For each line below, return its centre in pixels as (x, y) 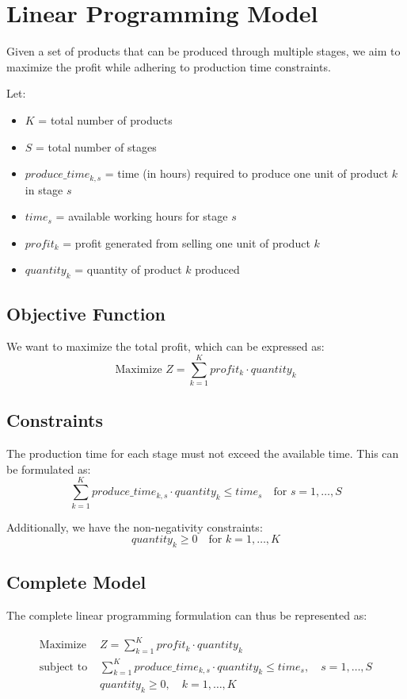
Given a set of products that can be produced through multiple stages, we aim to (203, 51)
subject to (63, 667)
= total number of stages (96, 146)
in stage (44, 189)
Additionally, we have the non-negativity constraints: (135, 526)
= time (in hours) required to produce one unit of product (247, 173)
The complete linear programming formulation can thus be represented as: (187, 615)
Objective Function (86, 313)
